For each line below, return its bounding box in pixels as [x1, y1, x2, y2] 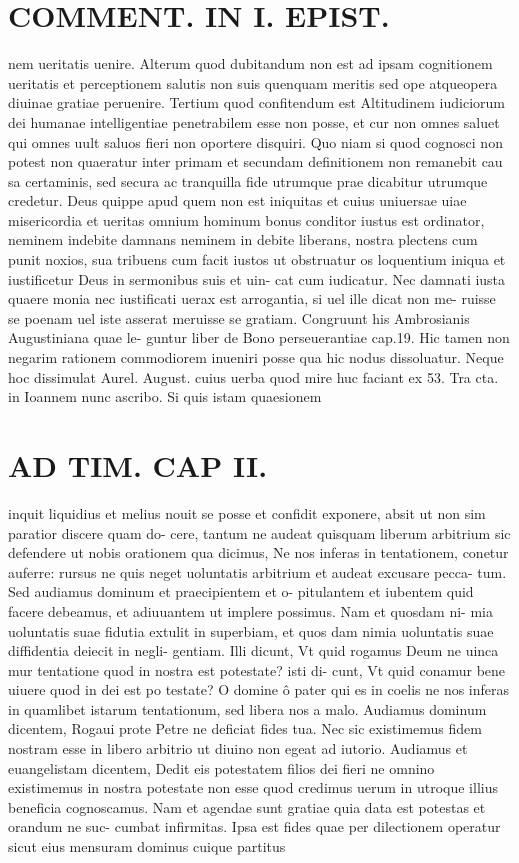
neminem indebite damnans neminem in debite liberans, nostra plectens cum [8, 229, 478, 250]
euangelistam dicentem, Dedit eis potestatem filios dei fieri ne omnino [8, 757, 435, 778]
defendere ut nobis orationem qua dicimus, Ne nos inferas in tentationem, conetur [8, 542, 509, 563]
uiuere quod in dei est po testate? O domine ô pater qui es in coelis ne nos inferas [8, 679, 510, 700]
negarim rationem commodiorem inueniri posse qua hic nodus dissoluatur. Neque [8, 347, 504, 368]
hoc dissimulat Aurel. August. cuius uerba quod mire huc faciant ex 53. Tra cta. [8, 366, 499, 387]
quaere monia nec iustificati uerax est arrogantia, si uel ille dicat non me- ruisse [8, 288, 496, 309]
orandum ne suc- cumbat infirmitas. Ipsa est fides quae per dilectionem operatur [8, 816, 501, 837]
